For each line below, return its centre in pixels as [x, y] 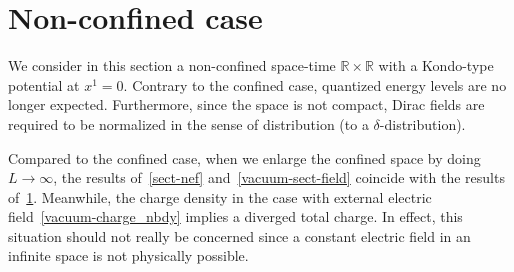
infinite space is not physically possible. [128, 255]
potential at [44, 84]
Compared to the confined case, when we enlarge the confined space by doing [244, 157]
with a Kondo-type [436, 65]
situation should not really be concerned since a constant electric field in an [239, 235]
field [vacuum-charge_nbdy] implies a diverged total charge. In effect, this [235, 216]
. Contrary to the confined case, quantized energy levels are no [315, 84]
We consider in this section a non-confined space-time [172, 65]
